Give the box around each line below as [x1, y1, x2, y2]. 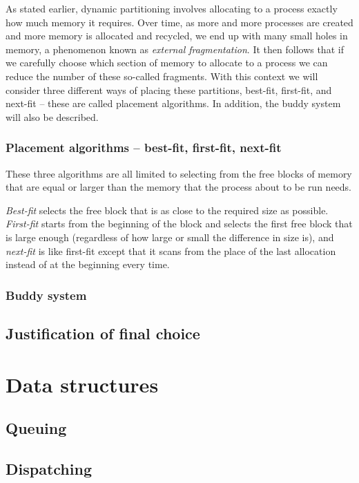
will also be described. [6, 109, 99, 124]
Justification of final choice [6, 322, 200, 343]
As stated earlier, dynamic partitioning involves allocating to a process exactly [6, 1, 338, 15]
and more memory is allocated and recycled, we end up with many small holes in [6, 28, 348, 43]
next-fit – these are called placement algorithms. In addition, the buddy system [6, 96, 341, 111]
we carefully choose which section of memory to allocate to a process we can [6, 55, 328, 70]
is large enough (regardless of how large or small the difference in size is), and [6, 229, 334, 244]
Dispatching [6, 457, 92, 479]
